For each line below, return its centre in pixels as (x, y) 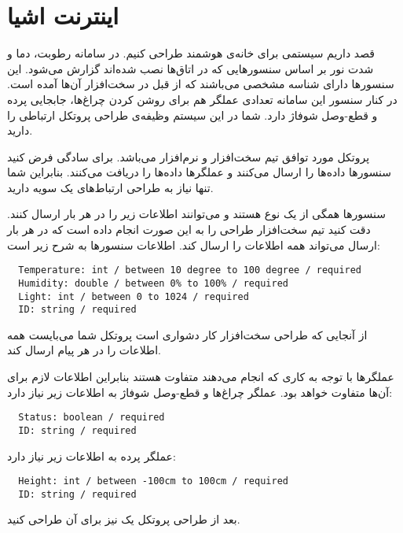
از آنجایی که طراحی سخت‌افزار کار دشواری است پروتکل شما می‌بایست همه (187, 334)
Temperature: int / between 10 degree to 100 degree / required (190, 270)
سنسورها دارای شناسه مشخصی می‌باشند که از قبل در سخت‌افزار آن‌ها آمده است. (201, 84)
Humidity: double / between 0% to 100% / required (153, 283)
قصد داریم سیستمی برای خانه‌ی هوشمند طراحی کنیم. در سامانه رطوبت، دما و (191, 53)
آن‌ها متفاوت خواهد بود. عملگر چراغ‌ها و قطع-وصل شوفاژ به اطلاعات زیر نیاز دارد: (200, 392)
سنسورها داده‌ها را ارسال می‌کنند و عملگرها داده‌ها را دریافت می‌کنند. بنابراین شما (200, 172)
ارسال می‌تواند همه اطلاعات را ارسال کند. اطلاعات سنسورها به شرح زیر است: (194, 244)
